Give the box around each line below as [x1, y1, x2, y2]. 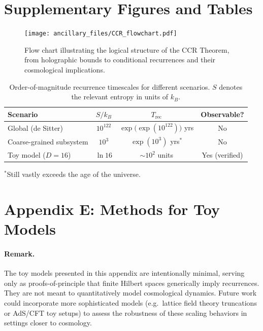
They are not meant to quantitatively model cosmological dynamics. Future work [4, 287, 257, 298]
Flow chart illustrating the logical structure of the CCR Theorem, [24, 44, 229, 55]
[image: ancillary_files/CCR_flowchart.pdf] [24, 30, 177, 38]
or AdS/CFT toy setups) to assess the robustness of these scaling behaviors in [4, 307, 247, 318]
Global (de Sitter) [8, 122, 63, 133]
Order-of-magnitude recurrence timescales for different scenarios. [9, 81, 210, 92]
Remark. [4, 248, 35, 259]
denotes [219, 81, 243, 92]
